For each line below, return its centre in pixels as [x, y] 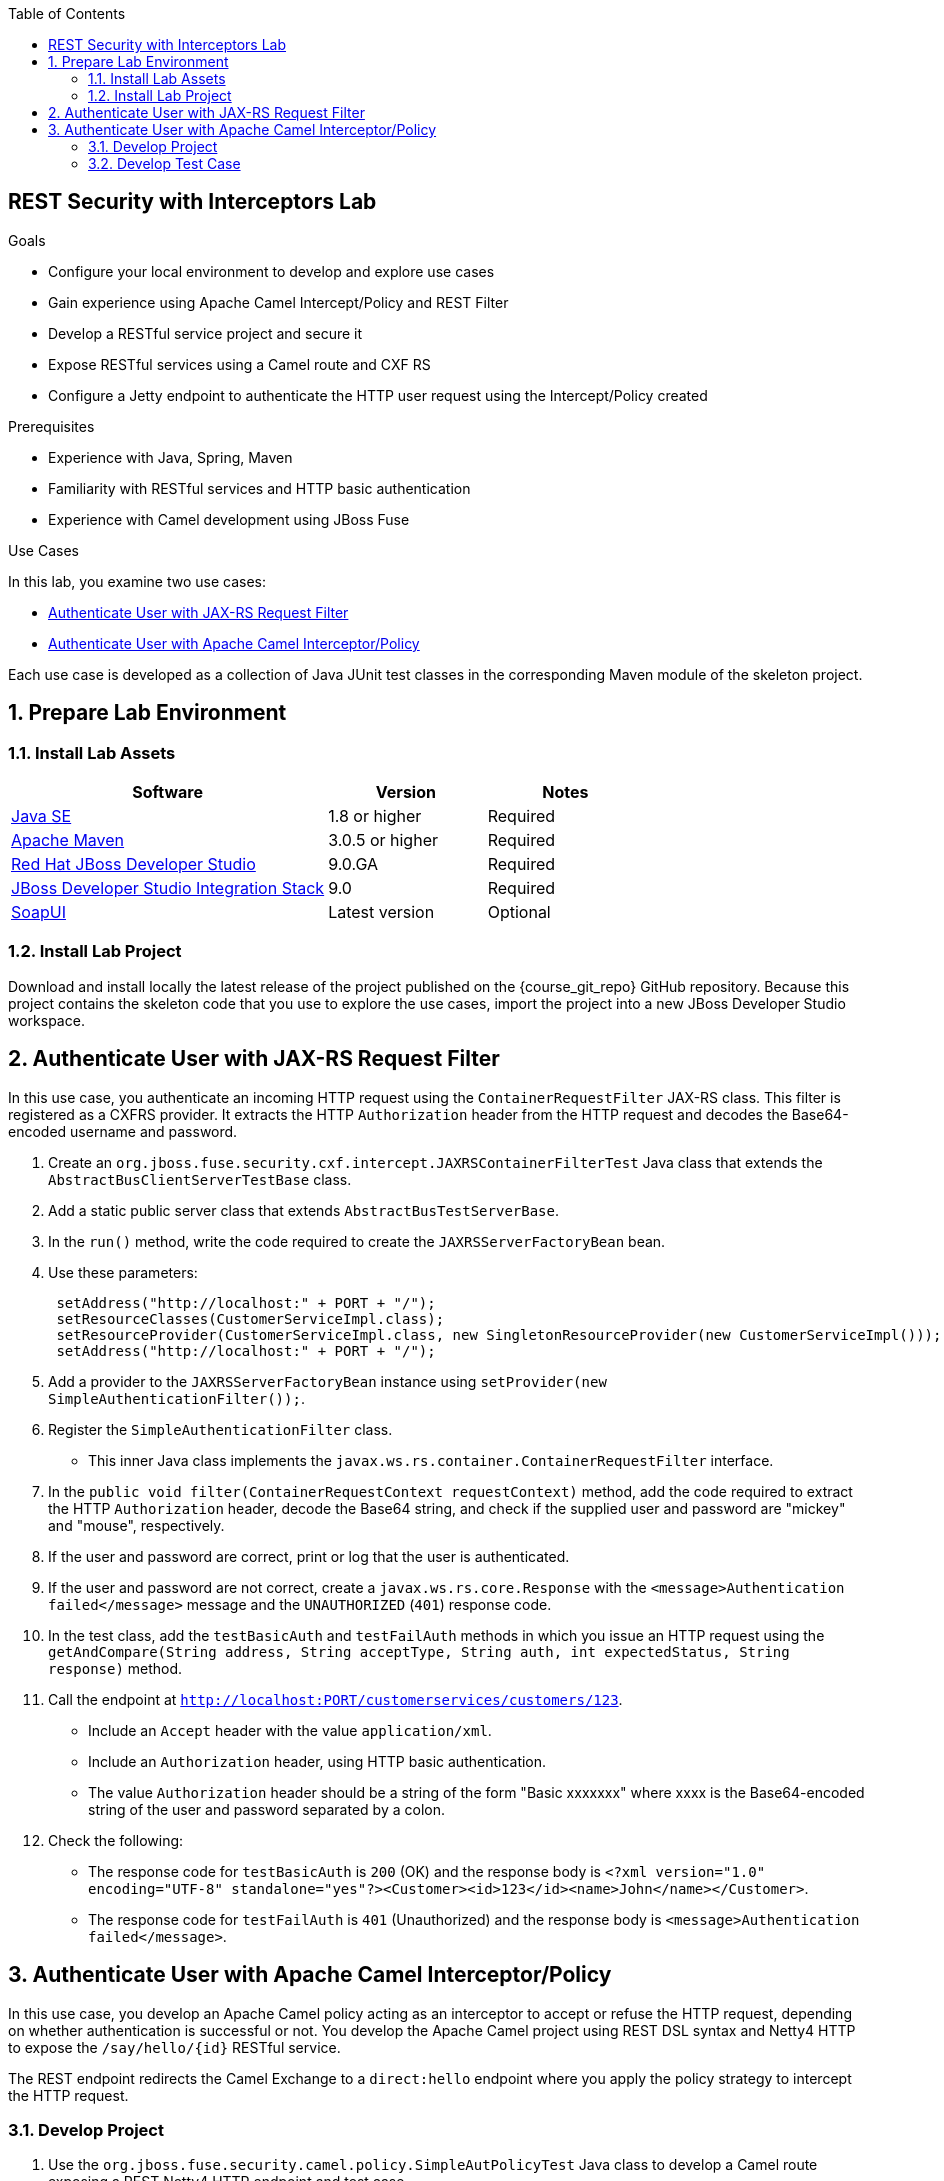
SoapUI [38, 912]
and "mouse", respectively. [136, 1525]
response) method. [115, 1668]
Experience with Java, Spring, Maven [170, 457]
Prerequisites [51, 426]
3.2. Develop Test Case [164, 163]
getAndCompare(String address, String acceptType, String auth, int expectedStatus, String [419, 1651]
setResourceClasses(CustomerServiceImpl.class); [250, 1318]
